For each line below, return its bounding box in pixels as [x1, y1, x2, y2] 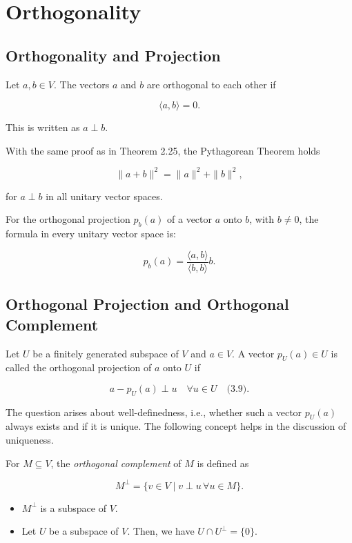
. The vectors [54, 77, 110, 91]
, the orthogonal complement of [50, 455, 182, 470]
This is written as [6, 120, 80, 135]
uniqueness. [6, 433, 54, 447]
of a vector [167, 212, 213, 226]
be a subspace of [49, 524, 119, 538]
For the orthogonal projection [6, 212, 130, 226]
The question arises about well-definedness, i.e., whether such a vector [6, 404, 302, 419]
